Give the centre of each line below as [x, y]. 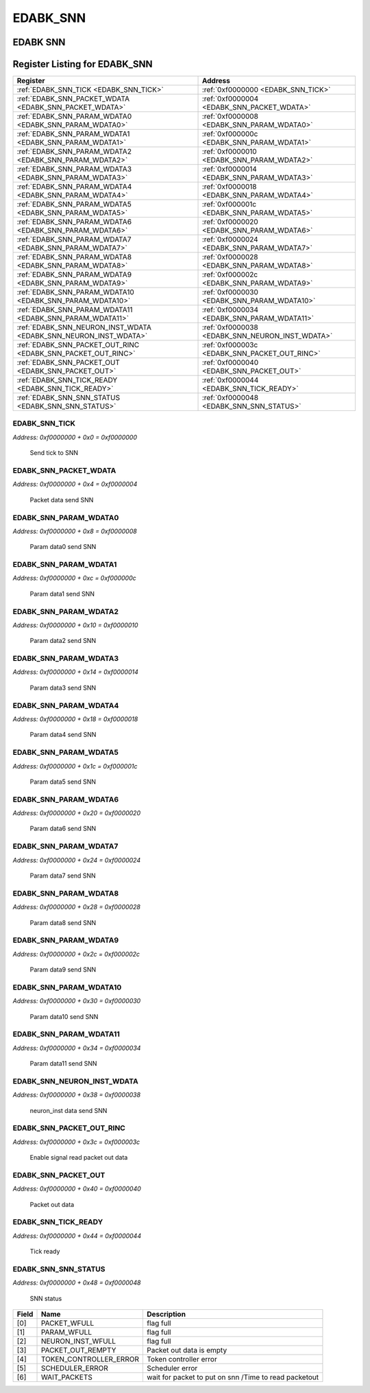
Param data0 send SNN [63, 547]
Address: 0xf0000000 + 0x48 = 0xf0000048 [77, 1283]
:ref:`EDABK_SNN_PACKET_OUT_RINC [78, 345]
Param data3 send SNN [63, 688]
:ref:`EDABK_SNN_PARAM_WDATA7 [74, 239]
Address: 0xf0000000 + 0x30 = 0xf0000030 [77, 1001]
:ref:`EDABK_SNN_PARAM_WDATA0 [74, 117]
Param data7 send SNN [63, 876]
